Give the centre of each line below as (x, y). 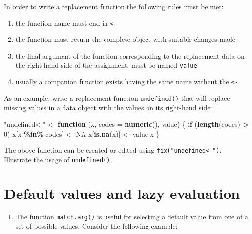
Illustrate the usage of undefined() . (58, 159)
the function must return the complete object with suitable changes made (126, 39)
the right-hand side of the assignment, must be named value (106, 65)
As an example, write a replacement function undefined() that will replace (117, 98)
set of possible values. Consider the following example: (96, 226)
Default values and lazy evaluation (122, 193)
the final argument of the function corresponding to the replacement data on (130, 55)
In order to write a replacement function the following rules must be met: (114, 6)
